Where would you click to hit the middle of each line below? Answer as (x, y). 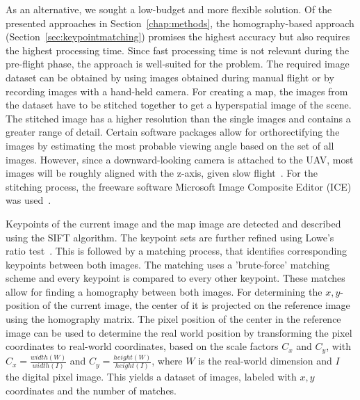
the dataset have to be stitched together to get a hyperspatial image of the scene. (179, 105)
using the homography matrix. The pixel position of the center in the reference (173, 319)
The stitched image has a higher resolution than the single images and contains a (178, 118)
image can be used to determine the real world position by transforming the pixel (179, 332)
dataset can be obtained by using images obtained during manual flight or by (170, 77)
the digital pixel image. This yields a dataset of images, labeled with (151, 377)
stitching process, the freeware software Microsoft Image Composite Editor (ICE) (179, 186)
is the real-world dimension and (265, 361)
